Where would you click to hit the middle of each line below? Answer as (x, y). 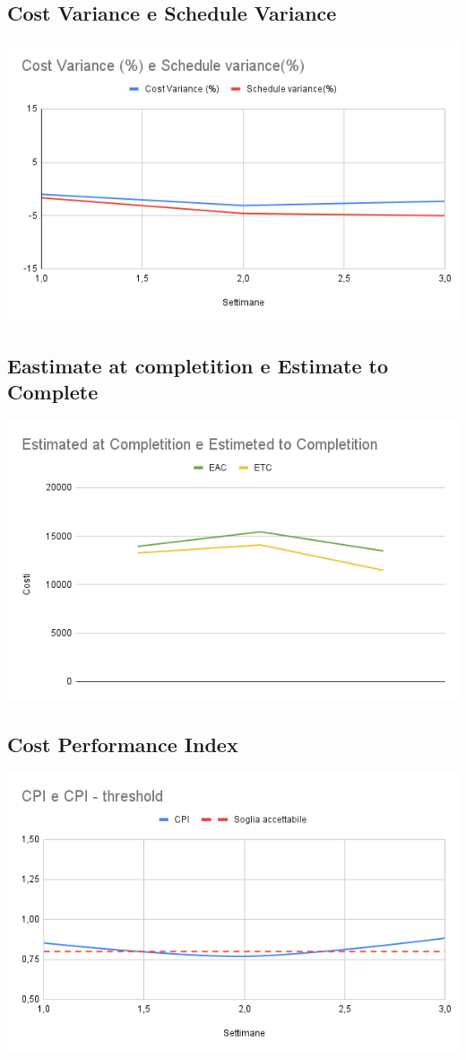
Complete (53, 392)
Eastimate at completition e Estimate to (198, 365)
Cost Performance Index (123, 744)
